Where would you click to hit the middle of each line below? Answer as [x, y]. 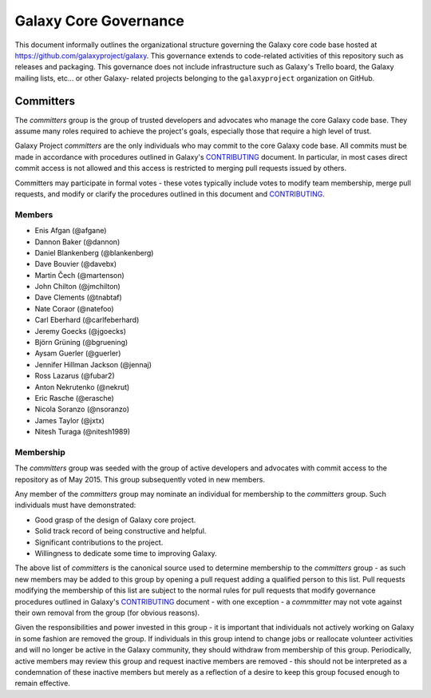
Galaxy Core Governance [100, 21]
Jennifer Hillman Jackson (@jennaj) [93, 364]
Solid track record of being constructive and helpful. [121, 531]
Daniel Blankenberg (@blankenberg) [94, 252]
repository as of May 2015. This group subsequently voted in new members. [140, 479]
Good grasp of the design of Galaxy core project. [115, 520]
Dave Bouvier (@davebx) [76, 264]
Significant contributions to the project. [99, 542]
